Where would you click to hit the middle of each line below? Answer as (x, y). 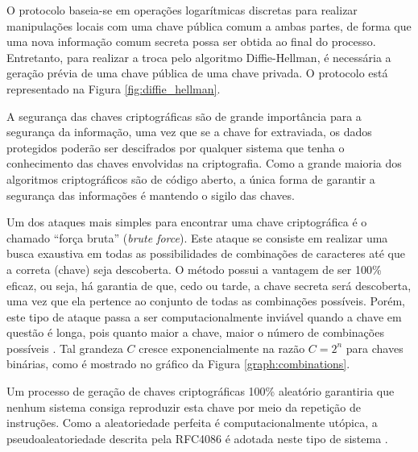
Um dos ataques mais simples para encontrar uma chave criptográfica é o (187, 222)
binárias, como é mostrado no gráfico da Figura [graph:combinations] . (178, 364)
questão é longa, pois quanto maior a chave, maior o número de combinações (195, 332)
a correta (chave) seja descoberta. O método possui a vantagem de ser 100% (194, 269)
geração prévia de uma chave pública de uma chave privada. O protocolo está (197, 73)
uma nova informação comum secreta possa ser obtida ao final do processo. (191, 41)
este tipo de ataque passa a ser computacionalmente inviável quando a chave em (204, 316)
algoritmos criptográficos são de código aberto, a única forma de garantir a (191, 178)
